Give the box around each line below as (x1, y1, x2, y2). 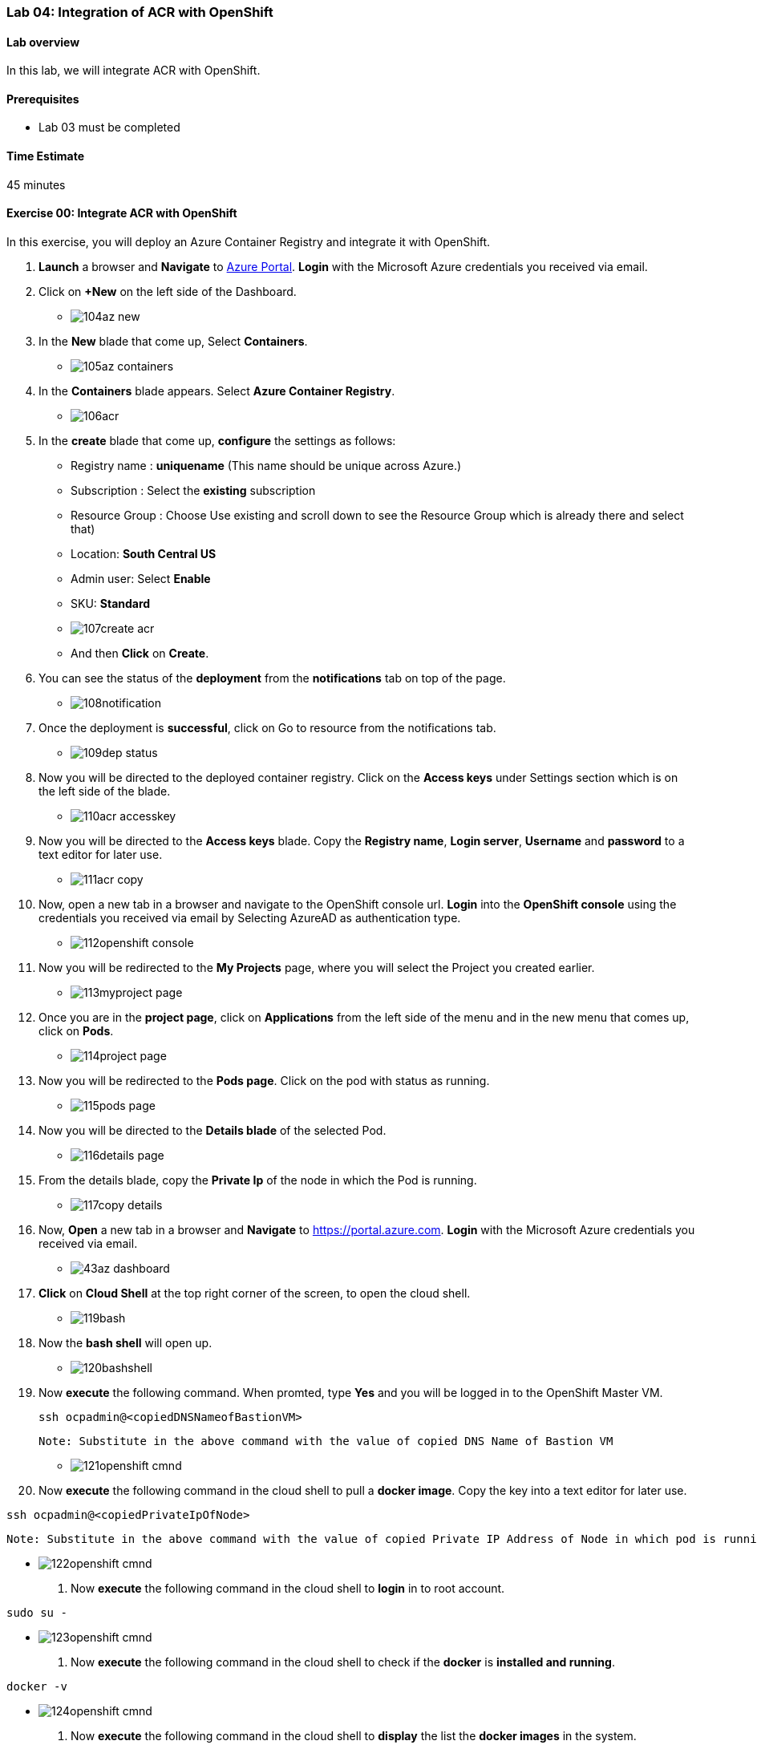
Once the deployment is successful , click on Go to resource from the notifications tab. (38, 720, 496, 735)
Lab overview (6, 34, 80, 49)
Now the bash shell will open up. (38, 1335, 213, 1350)
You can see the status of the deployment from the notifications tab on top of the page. (38, 670, 506, 685)
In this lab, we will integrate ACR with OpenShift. (6, 63, 261, 78)
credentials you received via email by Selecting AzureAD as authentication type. (38, 910, 461, 925)
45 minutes (6, 177, 66, 192)
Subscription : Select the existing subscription (71, 483, 316, 497)
